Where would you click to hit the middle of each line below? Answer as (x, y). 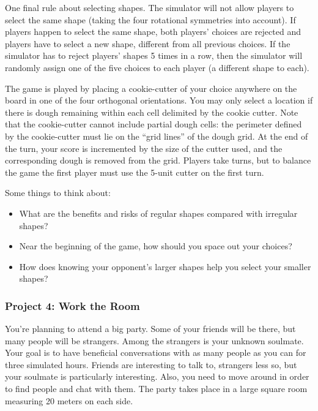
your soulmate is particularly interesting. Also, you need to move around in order (157, 376)
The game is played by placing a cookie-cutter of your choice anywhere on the (151, 88)
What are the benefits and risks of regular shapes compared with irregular (158, 213)
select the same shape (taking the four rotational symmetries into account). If (150, 19)
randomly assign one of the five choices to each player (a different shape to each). (157, 67)
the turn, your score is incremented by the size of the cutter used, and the (144, 148)
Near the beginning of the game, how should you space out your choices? (156, 246)
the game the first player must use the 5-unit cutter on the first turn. (135, 172)
